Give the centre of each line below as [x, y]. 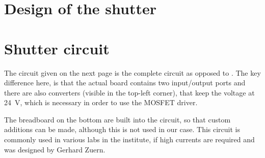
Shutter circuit [57, 48]
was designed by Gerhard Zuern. [55, 149]
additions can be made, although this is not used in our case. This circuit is [122, 129]
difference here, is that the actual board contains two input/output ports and [125, 83]
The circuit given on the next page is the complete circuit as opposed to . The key [132, 72]
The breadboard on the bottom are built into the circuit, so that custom [117, 119]
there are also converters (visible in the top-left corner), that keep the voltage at [129, 92]
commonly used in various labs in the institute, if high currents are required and [129, 139]
